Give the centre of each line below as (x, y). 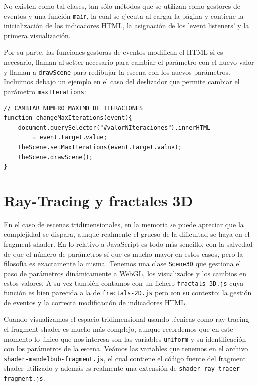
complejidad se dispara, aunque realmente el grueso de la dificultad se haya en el (127, 234)
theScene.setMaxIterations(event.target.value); (100, 147)
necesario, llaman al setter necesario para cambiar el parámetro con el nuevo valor (129, 62)
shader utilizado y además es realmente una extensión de (90, 368)
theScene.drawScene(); (55, 157)
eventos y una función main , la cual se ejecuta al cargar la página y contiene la (124, 16)
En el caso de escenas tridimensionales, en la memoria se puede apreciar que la (124, 224)
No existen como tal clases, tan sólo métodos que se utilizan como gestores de (122, 6)
